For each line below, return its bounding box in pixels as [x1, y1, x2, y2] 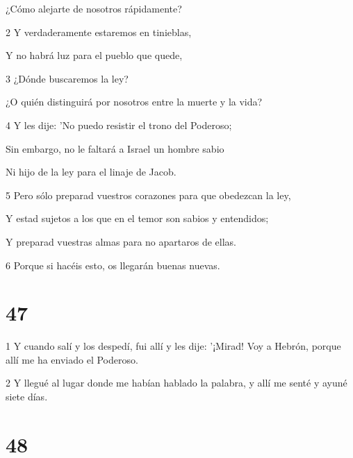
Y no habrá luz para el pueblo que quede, [6, 48, 183, 62]
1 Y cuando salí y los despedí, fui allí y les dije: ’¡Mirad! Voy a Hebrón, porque [6, 339, 341, 353]
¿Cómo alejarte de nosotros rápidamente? [6, 1, 182, 15]
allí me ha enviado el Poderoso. [6, 352, 138, 366]
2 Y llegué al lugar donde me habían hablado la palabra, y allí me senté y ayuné [6, 375, 347, 390]
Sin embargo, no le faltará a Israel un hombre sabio [6, 141, 224, 155]
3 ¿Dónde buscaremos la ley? [6, 71, 129, 85]
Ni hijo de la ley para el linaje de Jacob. [6, 164, 176, 179]
